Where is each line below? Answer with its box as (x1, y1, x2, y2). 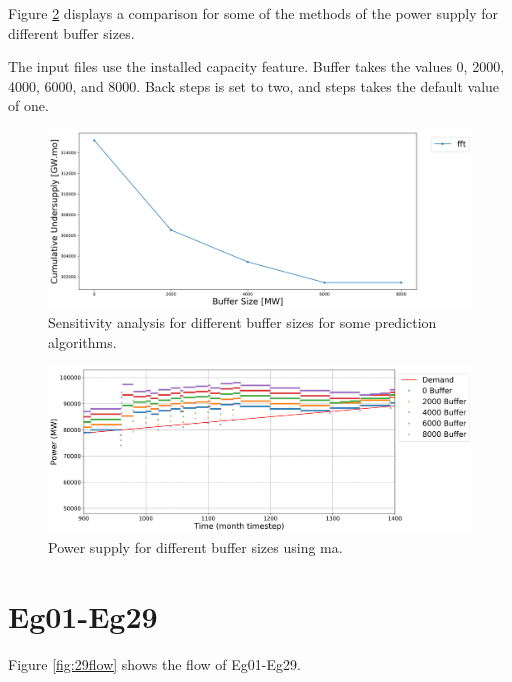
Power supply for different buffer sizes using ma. (48, 537, 343, 558)
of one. (8, 95, 49, 116)
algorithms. (48, 332, 117, 353)
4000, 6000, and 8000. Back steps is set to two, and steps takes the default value (8, 75, 500, 96)
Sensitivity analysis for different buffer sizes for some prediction (48, 312, 437, 333)
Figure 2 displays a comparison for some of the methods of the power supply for (8, 3, 499, 23)
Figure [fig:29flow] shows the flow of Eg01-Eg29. (8, 653, 301, 674)
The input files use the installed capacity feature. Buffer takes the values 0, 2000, (8, 56, 505, 77)
